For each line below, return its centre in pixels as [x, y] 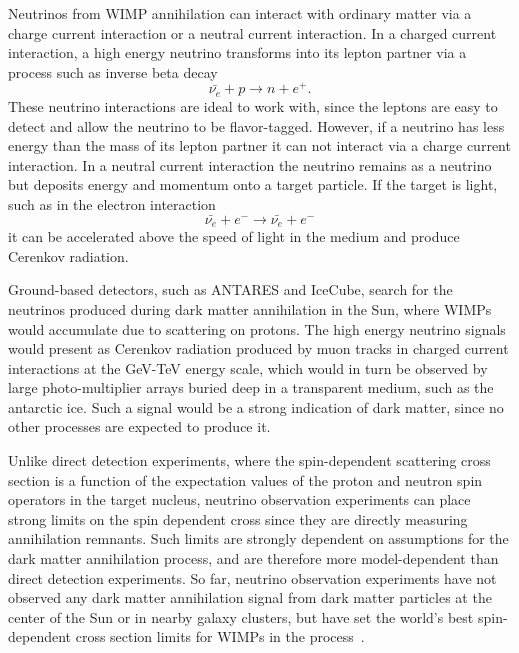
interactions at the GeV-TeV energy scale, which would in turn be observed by [248, 367]
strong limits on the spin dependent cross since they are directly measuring [238, 518]
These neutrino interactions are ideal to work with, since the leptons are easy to [253, 105]
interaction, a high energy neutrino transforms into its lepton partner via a [237, 52]
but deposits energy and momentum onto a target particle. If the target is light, [253, 184]
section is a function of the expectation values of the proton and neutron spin [245, 479]
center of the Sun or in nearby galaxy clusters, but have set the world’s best [241, 616]
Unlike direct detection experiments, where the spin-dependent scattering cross [249, 460]
